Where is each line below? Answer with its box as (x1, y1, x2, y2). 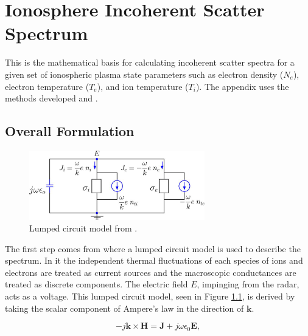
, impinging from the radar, (197, 278, 299, 290)
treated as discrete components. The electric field (5, 278, 188, 290)
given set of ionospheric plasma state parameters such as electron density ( (5, 67, 284, 80)
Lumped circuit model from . (29, 222, 138, 235)
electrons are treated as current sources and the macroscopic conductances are (5, 266, 296, 278)
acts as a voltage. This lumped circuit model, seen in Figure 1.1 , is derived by (5, 290, 295, 303)
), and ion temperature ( (97, 80, 189, 92)
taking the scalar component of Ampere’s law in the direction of (5, 301, 244, 314)
